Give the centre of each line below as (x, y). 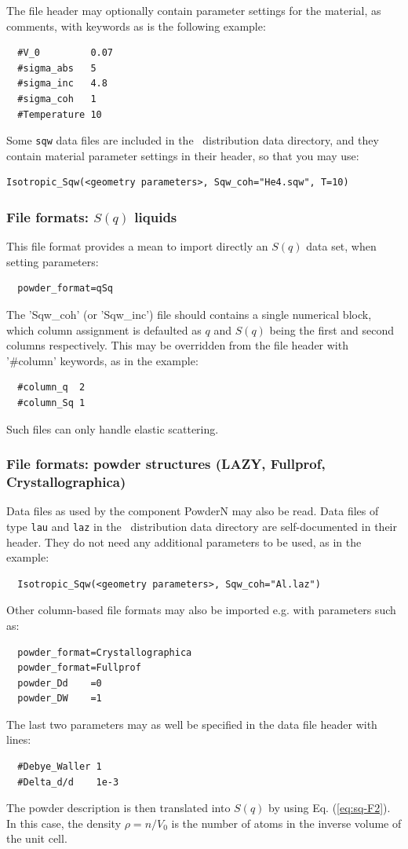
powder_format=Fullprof (79, 668)
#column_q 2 (51, 388)
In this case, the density (64, 823)
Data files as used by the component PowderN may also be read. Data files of (193, 511)
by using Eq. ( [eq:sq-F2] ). (330, 808)
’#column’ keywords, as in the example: (102, 360)
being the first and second (332, 329)
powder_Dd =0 (60, 683)
